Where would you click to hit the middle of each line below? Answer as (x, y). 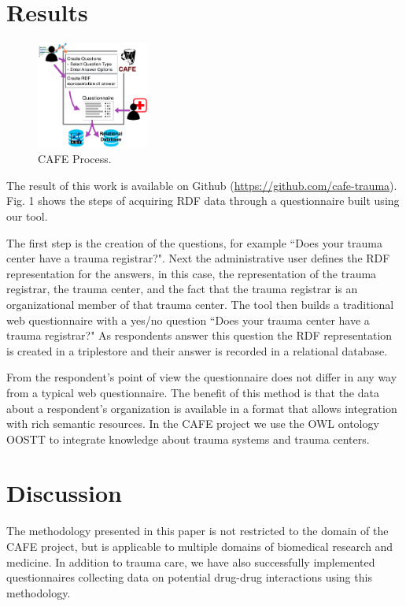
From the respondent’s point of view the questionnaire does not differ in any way (202, 377)
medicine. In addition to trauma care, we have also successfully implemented (191, 561)
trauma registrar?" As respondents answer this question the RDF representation (199, 335)
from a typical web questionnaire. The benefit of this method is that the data (193, 392)
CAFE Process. (75, 159)
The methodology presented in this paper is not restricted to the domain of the (197, 531)
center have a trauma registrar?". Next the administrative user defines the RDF (198, 258)
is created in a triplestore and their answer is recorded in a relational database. (197, 350)
